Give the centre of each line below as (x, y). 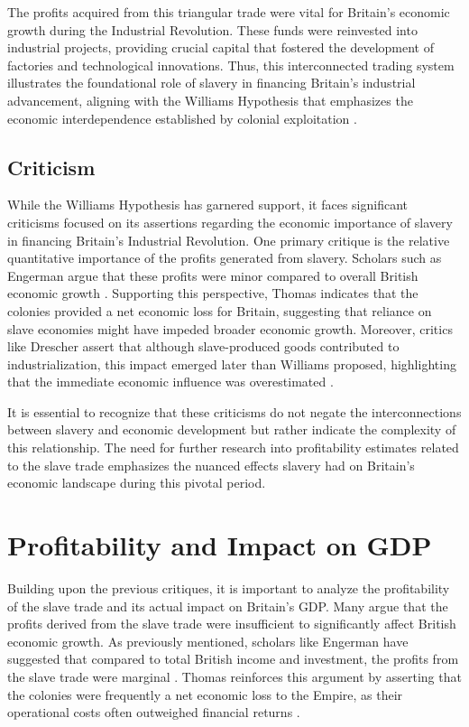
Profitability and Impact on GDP (220, 545)
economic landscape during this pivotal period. (137, 483)
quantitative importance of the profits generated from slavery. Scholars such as (225, 258)
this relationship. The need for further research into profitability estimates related (233, 447)
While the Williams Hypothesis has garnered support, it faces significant (208, 205)
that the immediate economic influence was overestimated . (170, 382)
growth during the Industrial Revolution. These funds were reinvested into (212, 29)
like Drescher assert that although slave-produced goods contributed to (203, 346)
